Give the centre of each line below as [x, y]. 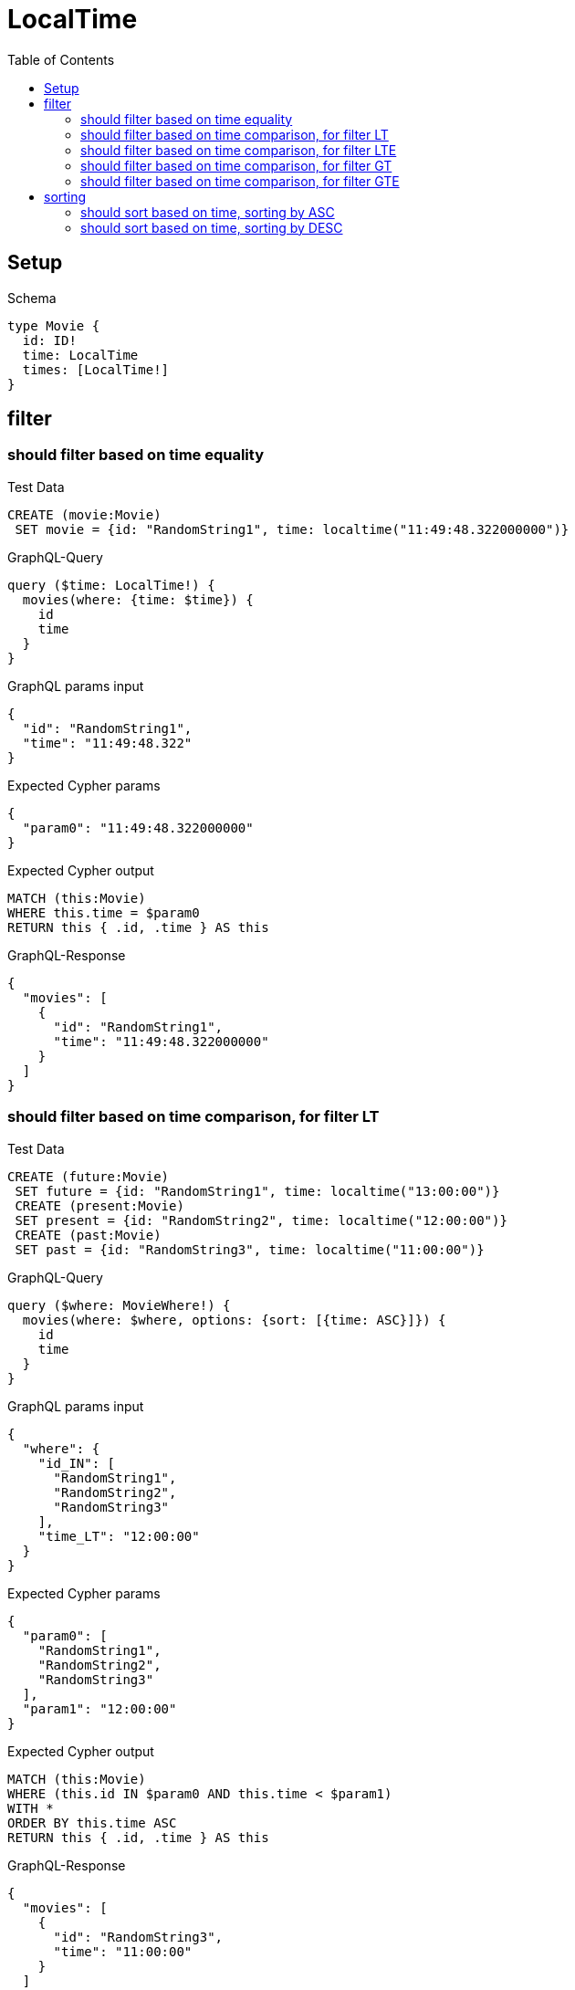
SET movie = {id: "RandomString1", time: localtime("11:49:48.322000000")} [292, 529]
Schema [32, 298]
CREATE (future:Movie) [89, 1176]
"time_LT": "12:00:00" [119, 1536]
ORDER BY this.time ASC [92, 1822]
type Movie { [54, 325]
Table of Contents [61, 59]
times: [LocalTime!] [96, 369]
